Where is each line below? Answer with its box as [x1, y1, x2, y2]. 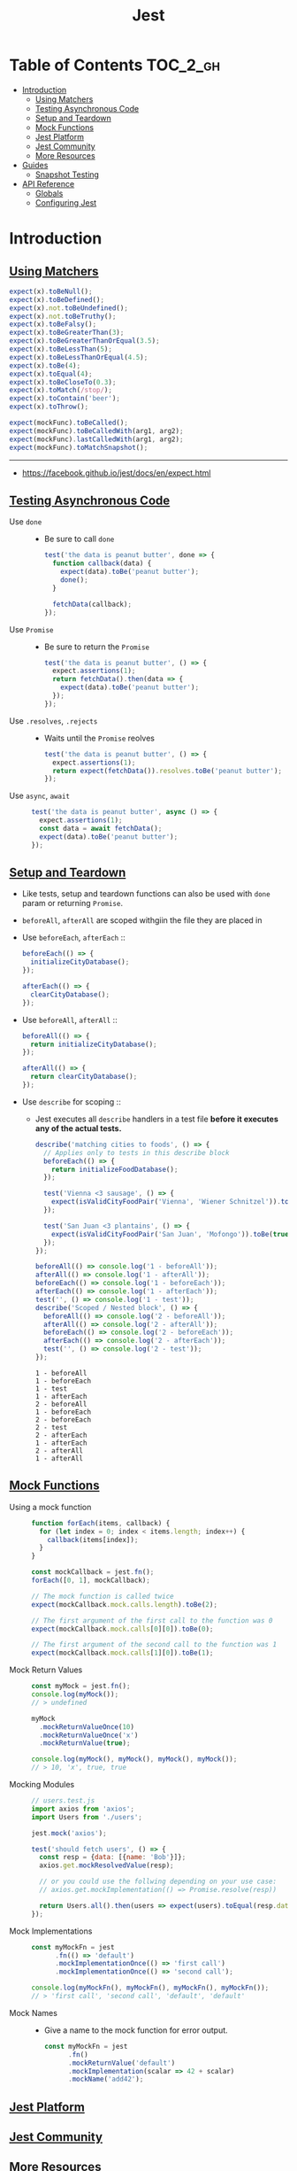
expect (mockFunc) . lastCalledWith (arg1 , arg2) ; [9, 435, 184, 444]
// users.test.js [31, 1796, 95, 1805]
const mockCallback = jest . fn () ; [31, 1568, 155, 1577]
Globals [34, 188, 64, 198]
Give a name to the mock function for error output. [43, 2025, 228, 2035]
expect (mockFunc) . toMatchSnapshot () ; [9, 443, 148, 452]
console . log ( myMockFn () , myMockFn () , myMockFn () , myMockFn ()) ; [31, 1983, 270, 1993]
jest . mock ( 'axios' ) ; [31, 1828, 108, 1838]
